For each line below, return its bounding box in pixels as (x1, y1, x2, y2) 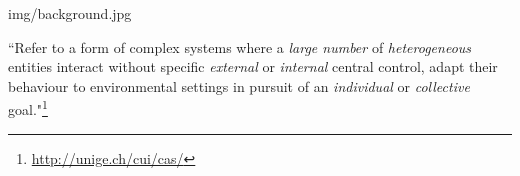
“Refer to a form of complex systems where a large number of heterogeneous (8, 36, 472, 57)
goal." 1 (8, 96, 48, 120)
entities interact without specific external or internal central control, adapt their (8, 56, 498, 77)
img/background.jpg (8, 3, 132, 23)
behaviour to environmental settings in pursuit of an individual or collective (8, 75, 470, 96)
